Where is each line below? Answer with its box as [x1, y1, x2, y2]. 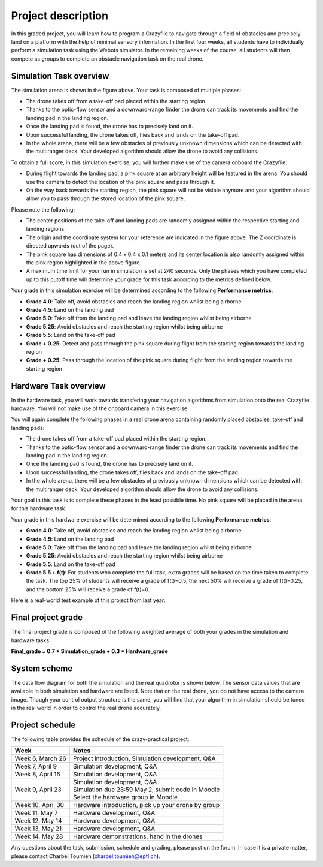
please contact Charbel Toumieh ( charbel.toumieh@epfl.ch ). [11, 852, 161, 860]
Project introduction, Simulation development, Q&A [72, 754, 216, 763]
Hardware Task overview [11, 381, 106, 391]
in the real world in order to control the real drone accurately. [11, 705, 161, 711]
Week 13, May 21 [14, 824, 62, 833]
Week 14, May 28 [14, 832, 63, 841]
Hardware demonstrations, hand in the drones [72, 832, 203, 841]
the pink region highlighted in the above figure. [26, 259, 142, 266]
